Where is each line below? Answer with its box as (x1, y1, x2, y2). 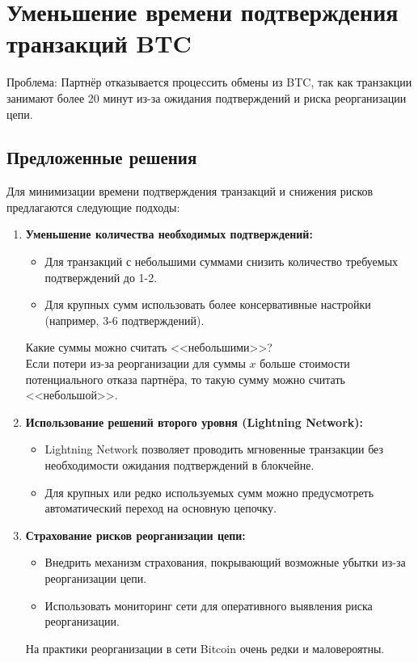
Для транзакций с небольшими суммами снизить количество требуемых (44, 253, 399, 270)
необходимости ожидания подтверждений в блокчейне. (44, 457, 315, 474)
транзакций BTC (6, 27, 192, 60)
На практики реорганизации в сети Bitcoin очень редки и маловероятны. (25, 639, 385, 656)
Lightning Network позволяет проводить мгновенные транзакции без (44, 441, 384, 457)
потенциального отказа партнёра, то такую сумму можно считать (25, 370, 345, 387)
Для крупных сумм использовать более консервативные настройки (44, 296, 371, 313)
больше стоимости (260, 355, 350, 372)
